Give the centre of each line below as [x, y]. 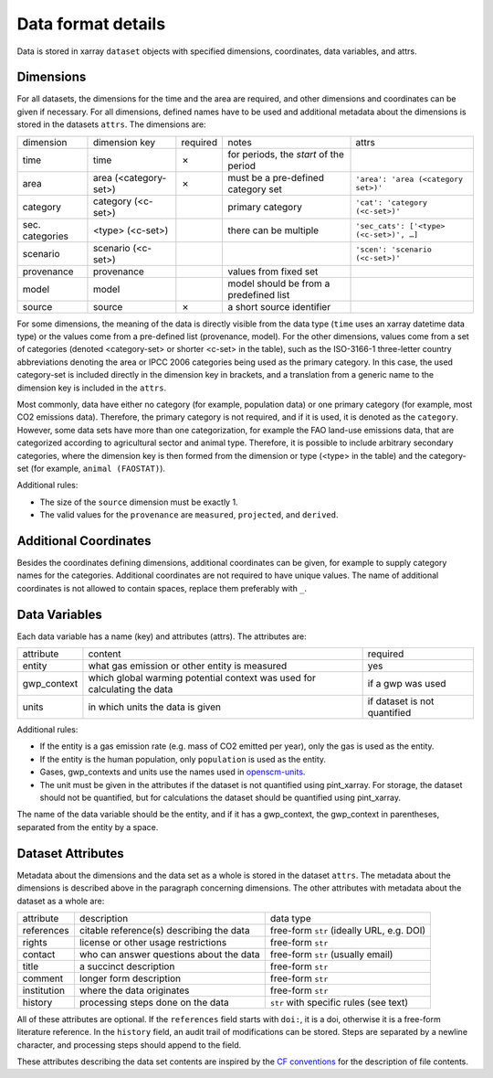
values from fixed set [273, 272]
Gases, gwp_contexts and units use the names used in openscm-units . [173, 772]
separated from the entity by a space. [88, 827]
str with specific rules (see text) [339, 1002]
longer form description [130, 978]
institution [44, 990]
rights [35, 942]
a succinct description [127, 966]
